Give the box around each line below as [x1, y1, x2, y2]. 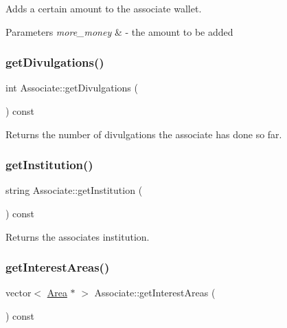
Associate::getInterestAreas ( [94, 285, 216, 300]
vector [5, 285, 32, 300]
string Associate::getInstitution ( [5, 183, 143, 197]
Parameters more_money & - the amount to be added [5, 24, 233, 39]
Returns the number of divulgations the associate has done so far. [5, 127, 282, 141]
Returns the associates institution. [5, 229, 150, 243]
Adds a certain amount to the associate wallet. [5, 1, 202, 15]
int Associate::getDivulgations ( [5, 80, 138, 95]
